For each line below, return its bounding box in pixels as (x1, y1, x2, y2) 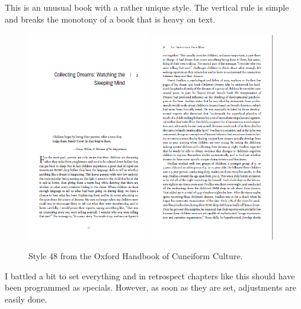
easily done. (5, 293, 47, 305)
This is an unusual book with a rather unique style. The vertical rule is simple (5, 1, 289, 13)
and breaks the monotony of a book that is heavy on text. (5, 12, 216, 25)
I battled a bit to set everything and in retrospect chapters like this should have (5, 269, 295, 282)
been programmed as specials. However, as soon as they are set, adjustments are (5, 281, 296, 294)
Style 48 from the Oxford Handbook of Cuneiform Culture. (28, 250, 243, 262)
